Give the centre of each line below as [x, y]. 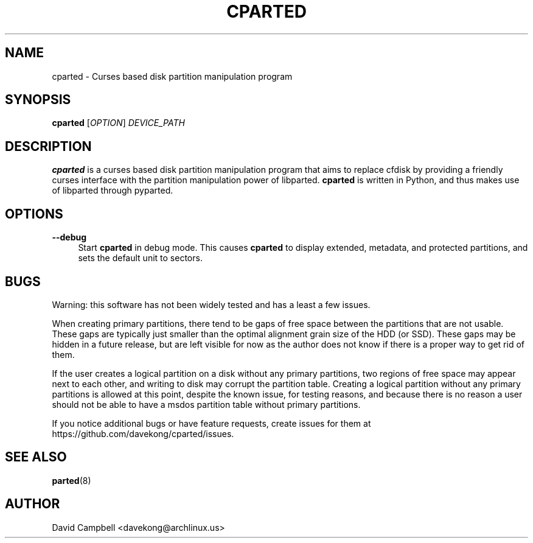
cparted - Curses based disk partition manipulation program [172, 76]
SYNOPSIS [38, 100]
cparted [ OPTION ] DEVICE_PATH [118, 123]
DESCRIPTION [48, 146]
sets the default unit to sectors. [140, 258]
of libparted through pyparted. [113, 191]
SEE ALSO [36, 457]
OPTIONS [34, 214]
